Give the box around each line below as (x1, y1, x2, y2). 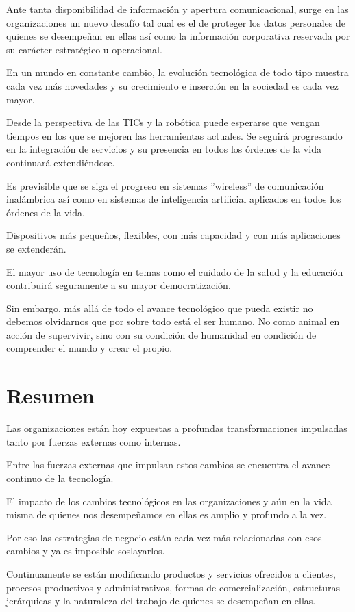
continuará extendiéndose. (6, 155, 115, 169)
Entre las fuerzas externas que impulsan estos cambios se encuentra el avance (6, 457, 330, 472)
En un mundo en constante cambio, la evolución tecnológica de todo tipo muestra (6, 65, 349, 79)
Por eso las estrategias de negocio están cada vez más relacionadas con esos (6, 530, 322, 544)
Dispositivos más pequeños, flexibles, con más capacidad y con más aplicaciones (6, 228, 341, 242)
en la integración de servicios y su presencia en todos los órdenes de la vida (6, 142, 321, 156)
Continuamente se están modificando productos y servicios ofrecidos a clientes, (6, 566, 336, 581)
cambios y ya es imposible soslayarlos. (6, 544, 165, 558)
